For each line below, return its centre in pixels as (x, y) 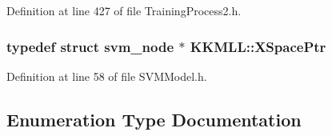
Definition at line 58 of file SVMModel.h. (107, 76)
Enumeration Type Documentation (154, 119)
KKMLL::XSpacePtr (258, 46)
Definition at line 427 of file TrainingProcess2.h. (124, 10)
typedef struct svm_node (90, 46)
